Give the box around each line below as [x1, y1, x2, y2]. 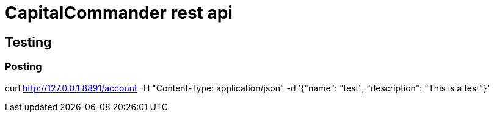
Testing [5, 34, 52, 50]
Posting [5, 60, 42, 73]
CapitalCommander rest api [5, 2, 233, 23]
